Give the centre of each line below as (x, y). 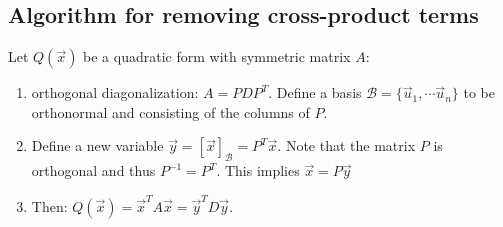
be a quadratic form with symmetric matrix (217, 56)
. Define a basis (315, 92)
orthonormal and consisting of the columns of (170, 111)
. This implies (258, 170)
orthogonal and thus (93, 170)
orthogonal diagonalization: (115, 92)
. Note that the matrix (346, 145)
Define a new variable (97, 145)
